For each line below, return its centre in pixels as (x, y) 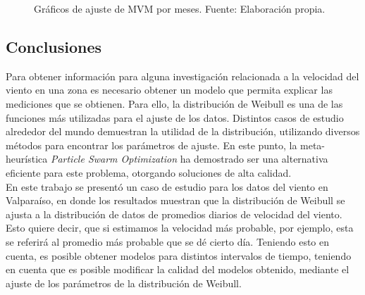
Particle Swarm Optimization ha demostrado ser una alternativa (189, 159)
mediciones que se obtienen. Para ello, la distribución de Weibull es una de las (174, 103)
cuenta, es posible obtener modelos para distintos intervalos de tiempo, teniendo (179, 255)
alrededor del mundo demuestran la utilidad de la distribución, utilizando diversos (183, 131)
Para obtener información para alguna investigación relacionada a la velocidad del (182, 76)
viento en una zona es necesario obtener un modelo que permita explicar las (169, 90)
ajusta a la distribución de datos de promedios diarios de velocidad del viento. (174, 214)
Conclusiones (54, 46)
